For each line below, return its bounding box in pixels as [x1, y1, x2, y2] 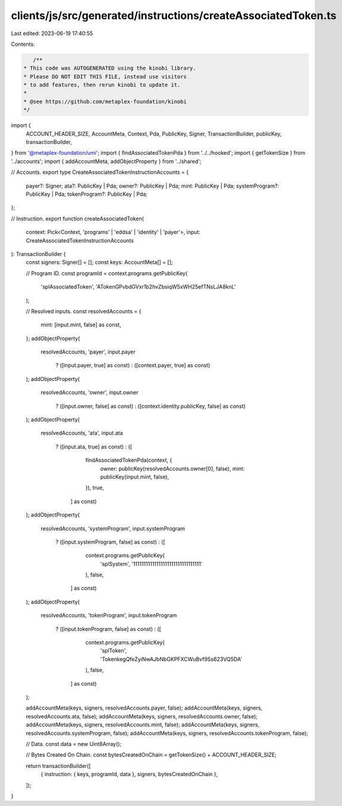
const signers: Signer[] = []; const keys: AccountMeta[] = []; [26, 259, 173, 266]
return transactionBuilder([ [26, 762, 92, 769]
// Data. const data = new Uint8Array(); [26, 740, 122, 747]
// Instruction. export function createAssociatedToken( [11, 215, 144, 222]
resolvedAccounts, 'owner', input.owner [40, 389, 139, 396]
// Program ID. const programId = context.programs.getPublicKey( [26, 270, 188, 277]
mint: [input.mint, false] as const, [40, 321, 121, 329]
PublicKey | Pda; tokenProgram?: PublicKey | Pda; [26, 190, 148, 198]
